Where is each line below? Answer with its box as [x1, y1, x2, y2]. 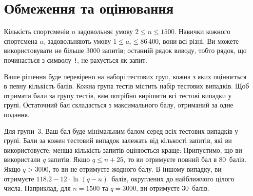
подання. [4, 109, 30, 119]
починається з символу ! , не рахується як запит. [4, 54, 147, 65]
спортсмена [4, 36, 38, 46]
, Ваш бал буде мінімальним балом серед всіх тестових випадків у [41, 125, 238, 136]
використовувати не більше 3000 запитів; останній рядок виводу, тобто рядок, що [4, 45, 247, 55]
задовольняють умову [47, 36, 111, 46]
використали [4, 154, 41, 164]
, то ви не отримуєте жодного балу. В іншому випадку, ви [48, 163, 222, 174]
